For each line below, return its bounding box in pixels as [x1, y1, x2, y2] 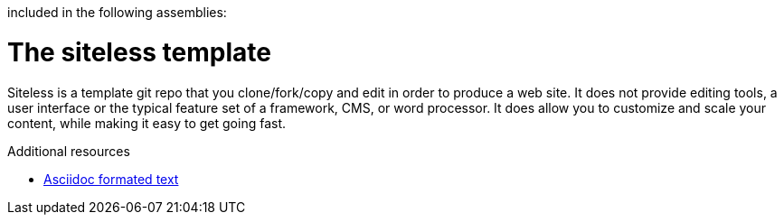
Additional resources [7, 143, 130, 159]
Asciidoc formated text [43, 171, 179, 187]
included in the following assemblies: [7, 5, 227, 20]
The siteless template [7, 36, 271, 68]
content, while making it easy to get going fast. [7, 115, 286, 131]
